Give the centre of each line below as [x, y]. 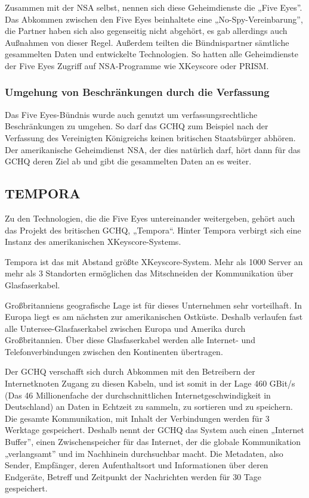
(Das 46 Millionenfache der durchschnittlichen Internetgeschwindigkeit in [138, 395]
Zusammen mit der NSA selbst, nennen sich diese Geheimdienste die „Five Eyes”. [154, 7]
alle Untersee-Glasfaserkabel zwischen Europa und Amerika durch [125, 328]
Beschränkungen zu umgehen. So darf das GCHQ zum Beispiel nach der [137, 126]
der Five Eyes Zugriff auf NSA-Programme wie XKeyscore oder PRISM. [137, 65]
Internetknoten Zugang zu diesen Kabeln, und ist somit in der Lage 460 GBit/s [150, 383]
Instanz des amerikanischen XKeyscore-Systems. [93, 242]
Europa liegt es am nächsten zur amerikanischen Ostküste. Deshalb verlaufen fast [154, 317]
